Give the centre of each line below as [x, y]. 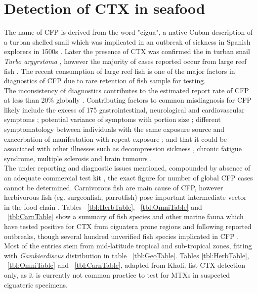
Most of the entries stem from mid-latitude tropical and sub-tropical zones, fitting [128, 246]
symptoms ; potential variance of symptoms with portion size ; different [112, 119]
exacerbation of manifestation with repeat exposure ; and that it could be [116, 139]
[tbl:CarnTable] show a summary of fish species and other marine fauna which [126, 216]
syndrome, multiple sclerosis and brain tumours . [78, 158]
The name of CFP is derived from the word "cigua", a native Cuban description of [128, 32]
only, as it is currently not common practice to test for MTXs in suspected [117, 274]
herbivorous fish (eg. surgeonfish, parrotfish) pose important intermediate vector [125, 197]
